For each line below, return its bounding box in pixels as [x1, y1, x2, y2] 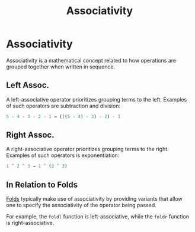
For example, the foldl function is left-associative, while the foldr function [6, 213, 190, 220]
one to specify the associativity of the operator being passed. [6, 202, 156, 209]
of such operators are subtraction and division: [6, 102, 120, 109]
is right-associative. [6, 220, 55, 227]
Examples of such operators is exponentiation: [6, 152, 120, 159]
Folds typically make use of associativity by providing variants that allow [6, 195, 183, 202]
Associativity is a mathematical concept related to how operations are [6, 57, 177, 64]
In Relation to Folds [6, 179, 78, 189]
